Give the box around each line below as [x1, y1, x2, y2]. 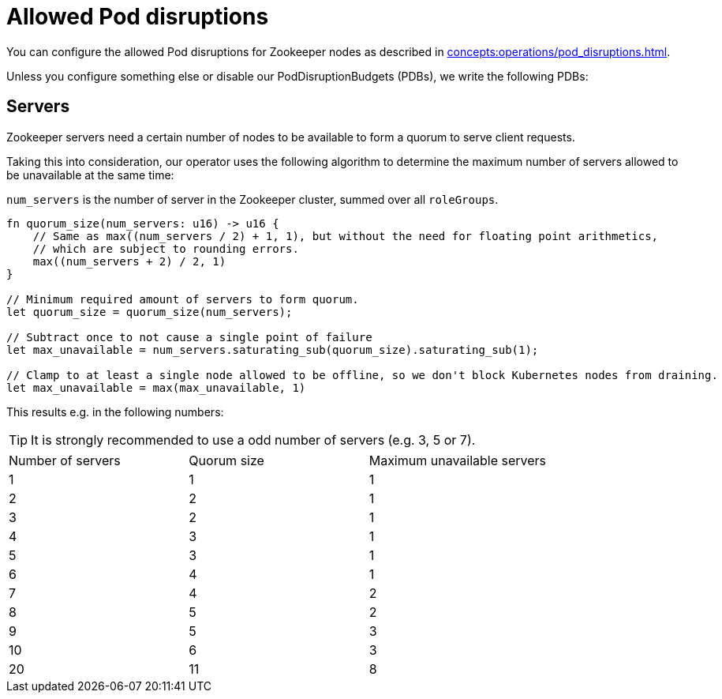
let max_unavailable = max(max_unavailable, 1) [6, 381, 306, 394]
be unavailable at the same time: [6, 167, 174, 182]
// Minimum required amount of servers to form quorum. [6, 292, 359, 306]
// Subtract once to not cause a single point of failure [6, 330, 372, 344]
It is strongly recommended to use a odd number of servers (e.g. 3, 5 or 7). [31, 431, 476, 448]
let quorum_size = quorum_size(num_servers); [6, 305, 293, 318]
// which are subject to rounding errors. [32, 242, 299, 255]
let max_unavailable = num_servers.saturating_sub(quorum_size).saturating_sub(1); [6, 343, 539, 356]
